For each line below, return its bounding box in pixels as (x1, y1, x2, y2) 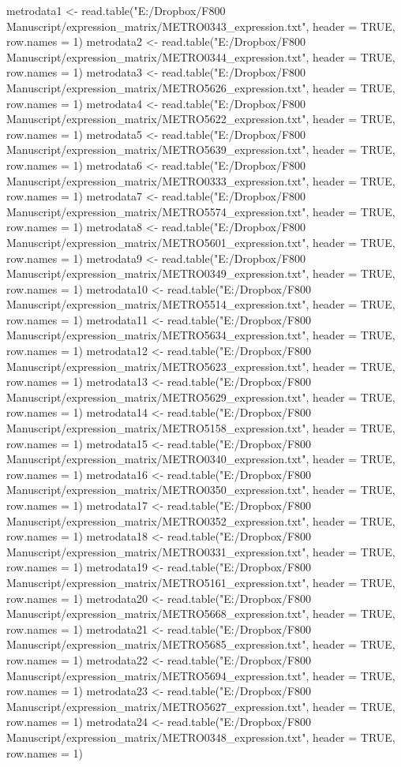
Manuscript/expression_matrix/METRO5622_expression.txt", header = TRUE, (6, 110, 395, 127)
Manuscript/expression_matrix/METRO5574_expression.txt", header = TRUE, (6, 203, 395, 219)
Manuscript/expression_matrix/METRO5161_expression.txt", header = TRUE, (6, 574, 395, 590)
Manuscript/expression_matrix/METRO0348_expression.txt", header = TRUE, (6, 728, 395, 745)
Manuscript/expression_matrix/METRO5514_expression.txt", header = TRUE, (6, 296, 395, 312)
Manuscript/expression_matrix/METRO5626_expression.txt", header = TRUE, (6, 79, 395, 95)
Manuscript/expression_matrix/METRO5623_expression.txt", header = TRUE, (6, 357, 395, 374)
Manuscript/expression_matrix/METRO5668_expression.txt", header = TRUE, (6, 605, 395, 622)
